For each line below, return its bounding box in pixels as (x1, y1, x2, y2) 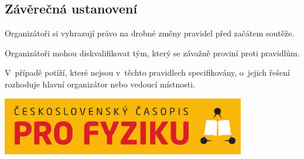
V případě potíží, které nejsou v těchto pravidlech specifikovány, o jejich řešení (5, 66, 290, 79)
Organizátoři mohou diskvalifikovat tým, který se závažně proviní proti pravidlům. (5, 46, 300, 59)
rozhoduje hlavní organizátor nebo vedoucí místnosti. (5, 77, 196, 90)
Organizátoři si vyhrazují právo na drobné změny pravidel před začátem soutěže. (5, 27, 295, 39)
